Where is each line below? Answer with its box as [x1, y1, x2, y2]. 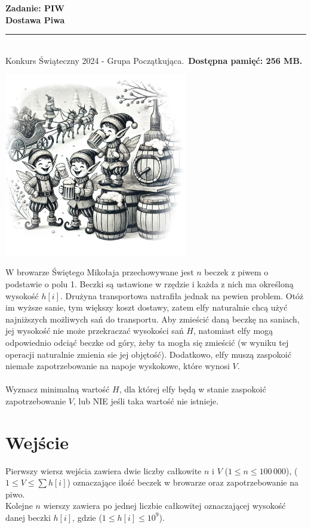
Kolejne [5, 499, 33, 512]
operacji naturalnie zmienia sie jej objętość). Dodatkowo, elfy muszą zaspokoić [5, 348, 291, 360]
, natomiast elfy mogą [193, 324, 273, 337]
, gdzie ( [72, 511, 102, 523]
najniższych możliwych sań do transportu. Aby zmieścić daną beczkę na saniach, [5, 312, 300, 325]
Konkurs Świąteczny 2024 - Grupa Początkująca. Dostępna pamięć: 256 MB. [5, 54, 303, 66]
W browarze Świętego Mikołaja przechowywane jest [5, 266, 194, 278]
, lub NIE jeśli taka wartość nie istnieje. [73, 394, 219, 407]
